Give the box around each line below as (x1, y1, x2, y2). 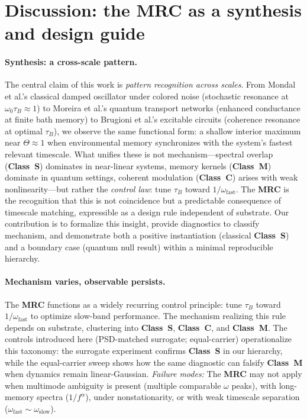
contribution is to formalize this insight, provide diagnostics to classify (5, 217, 260, 230)
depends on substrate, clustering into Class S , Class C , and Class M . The (5, 321, 287, 333)
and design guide (5, 21, 145, 45)
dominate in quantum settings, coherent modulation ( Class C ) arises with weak (5, 171, 298, 183)
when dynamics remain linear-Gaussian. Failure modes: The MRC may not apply (5, 368, 302, 380)
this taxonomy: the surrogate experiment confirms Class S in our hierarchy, (5, 344, 283, 357)
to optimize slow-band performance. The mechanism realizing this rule (30, 310, 286, 322)
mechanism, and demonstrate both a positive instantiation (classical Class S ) (5, 229, 289, 241)
